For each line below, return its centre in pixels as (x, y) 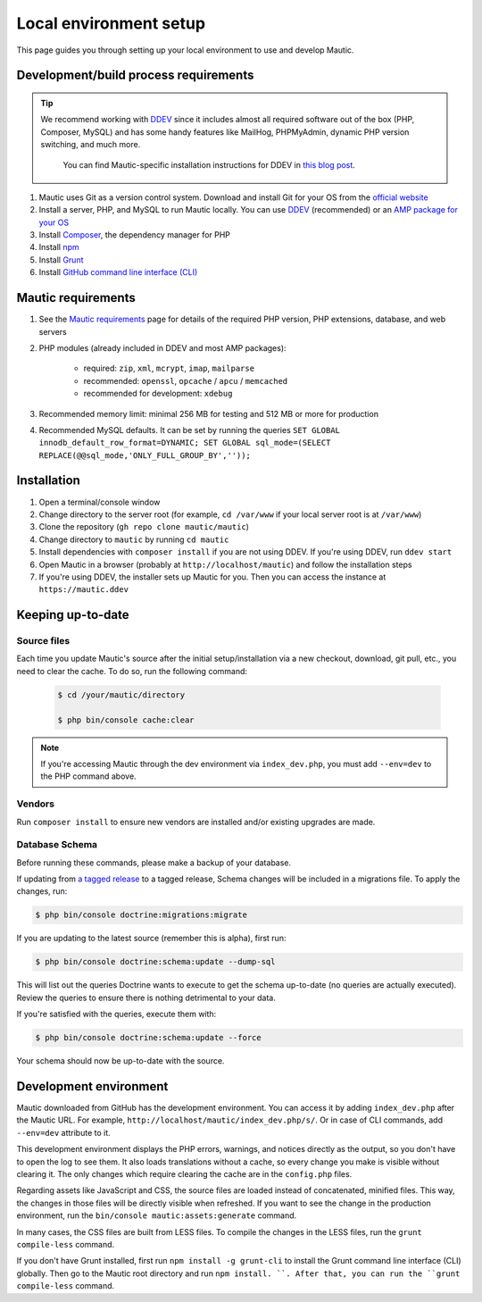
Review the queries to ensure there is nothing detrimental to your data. (146, 997)
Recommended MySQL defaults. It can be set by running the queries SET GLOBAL (190, 430)
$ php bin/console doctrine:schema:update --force (149, 1038)
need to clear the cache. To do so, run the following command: (132, 671)
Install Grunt (61, 260)
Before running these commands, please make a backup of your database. (154, 863)
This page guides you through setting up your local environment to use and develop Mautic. (185, 50)
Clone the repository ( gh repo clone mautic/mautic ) (144, 527)
